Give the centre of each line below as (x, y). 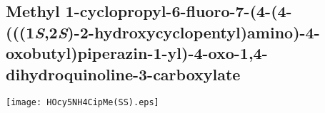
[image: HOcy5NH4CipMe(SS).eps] (82, 103)
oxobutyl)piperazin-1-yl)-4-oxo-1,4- (137, 53)
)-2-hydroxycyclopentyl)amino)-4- (194, 32)
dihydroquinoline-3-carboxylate (123, 74)
